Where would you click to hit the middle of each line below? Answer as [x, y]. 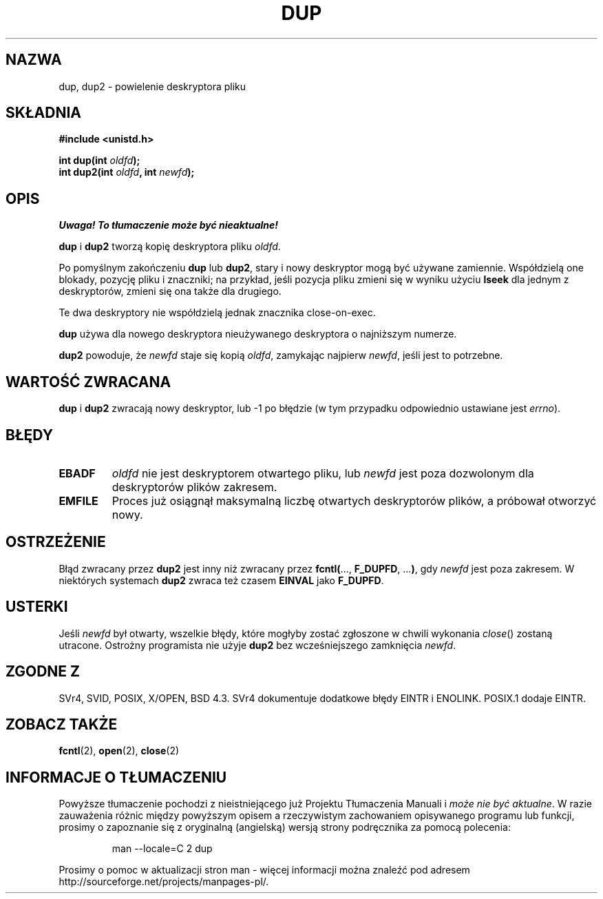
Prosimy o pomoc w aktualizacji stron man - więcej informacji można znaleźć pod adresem [264, 870]
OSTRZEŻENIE [56, 542]
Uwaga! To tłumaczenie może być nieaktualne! [169, 225]
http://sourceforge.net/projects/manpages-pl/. [164, 882]
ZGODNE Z [43, 672]
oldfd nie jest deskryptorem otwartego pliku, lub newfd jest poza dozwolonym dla [323, 473]
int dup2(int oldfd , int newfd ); [127, 172]
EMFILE [78, 500]
